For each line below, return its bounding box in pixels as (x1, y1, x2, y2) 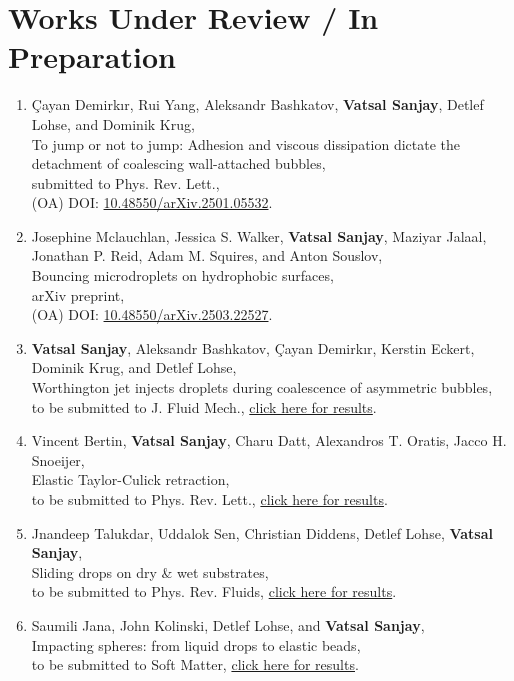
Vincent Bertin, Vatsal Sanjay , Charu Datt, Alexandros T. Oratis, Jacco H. (31, 430, 507, 451)
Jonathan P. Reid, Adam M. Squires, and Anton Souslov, (31, 245, 383, 266)
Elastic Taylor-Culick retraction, (31, 469, 230, 490)
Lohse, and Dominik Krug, (31, 113, 195, 134)
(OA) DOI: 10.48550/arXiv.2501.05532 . (31, 192, 273, 213)
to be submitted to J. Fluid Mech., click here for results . (31, 396, 377, 417)
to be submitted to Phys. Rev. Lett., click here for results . (31, 489, 388, 509)
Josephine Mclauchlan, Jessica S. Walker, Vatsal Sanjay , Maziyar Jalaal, (31, 225, 487, 246)
